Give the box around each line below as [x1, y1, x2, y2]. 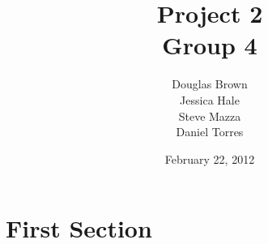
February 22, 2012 [164, 150, 255, 167]
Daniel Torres [176, 123, 244, 140]
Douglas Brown [172, 75, 248, 92]
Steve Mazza [178, 107, 241, 124]
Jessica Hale [180, 91, 240, 108]
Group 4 [162, 28, 257, 62]
